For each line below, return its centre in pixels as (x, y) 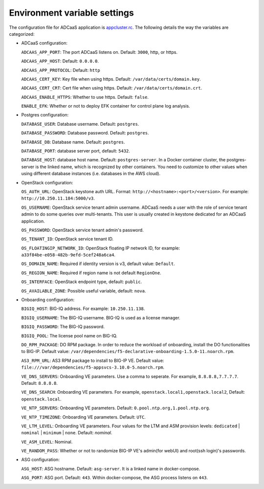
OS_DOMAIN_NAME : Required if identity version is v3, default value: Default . (98, 264)
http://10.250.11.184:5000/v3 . (58, 199)
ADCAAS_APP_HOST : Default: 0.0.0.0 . (60, 61)
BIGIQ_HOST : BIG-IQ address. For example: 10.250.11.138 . (83, 309)
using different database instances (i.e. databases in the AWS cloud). (91, 174)
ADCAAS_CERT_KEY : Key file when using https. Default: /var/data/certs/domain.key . (111, 79)
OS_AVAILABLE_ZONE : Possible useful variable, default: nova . (84, 290)
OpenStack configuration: (47, 182)
